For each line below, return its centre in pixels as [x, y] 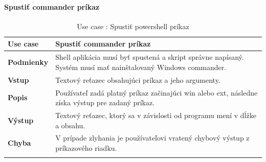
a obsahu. [70, 125]
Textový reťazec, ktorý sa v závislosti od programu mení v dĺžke [156, 115]
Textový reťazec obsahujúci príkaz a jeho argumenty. [138, 79]
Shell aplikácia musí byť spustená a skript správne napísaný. [150, 57]
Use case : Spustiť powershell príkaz [133, 26]
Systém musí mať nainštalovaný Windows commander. [141, 67]
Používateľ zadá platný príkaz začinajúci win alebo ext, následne [157, 92]
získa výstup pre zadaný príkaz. [105, 102]
